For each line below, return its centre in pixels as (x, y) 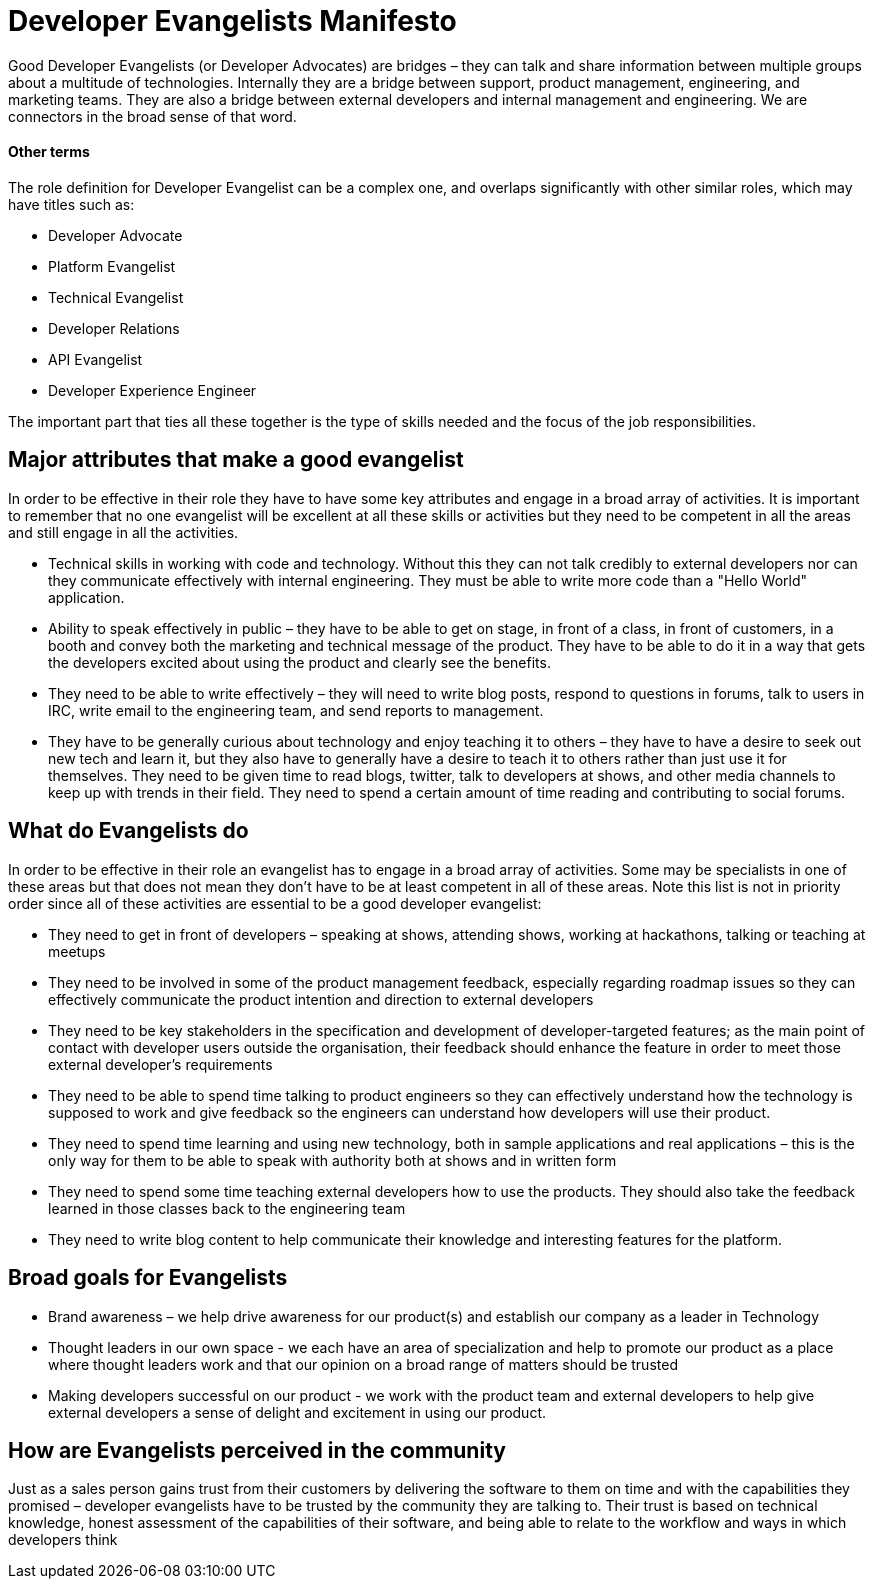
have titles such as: (71, 204)
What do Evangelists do (128, 831)
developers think (63, 1540)
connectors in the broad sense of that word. (152, 116)
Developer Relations (114, 328)
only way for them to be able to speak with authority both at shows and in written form (332, 1160)
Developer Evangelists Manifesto (232, 21)
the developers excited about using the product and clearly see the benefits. (299, 662)
